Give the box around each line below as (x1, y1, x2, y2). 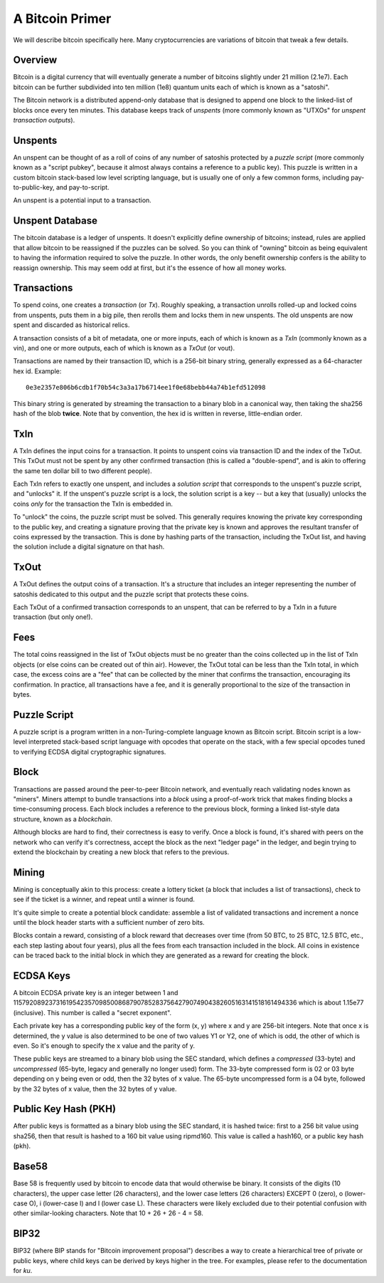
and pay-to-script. (55, 183, 110, 192)
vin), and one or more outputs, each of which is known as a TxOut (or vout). (13, 344, 235, 353)
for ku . (13, 1267, 33, 1275)
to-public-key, (13, 183, 55, 192)
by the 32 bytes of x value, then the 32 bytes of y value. (13, 1084, 177, 1093)
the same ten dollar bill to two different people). (13, 467, 152, 475)
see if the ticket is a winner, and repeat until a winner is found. (13, 895, 196, 904)
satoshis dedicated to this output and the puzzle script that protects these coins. (13, 590, 249, 598)
